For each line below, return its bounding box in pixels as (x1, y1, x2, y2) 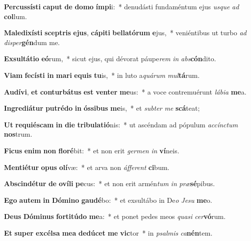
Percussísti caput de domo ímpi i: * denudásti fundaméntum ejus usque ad (4, 1, 239, 11)
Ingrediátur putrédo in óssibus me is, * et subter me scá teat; (4, 103, 200, 113)
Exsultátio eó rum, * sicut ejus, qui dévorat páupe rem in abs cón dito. (4, 53, 216, 64)
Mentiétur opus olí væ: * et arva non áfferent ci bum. (4, 162, 170, 172)
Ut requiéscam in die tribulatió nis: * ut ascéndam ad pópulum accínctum (4, 119, 238, 129)
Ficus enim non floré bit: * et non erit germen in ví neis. (4, 145, 179, 155)
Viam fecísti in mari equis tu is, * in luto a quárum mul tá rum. (4, 70, 200, 80)
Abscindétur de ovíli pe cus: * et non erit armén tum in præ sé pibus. (4, 178, 215, 189)
